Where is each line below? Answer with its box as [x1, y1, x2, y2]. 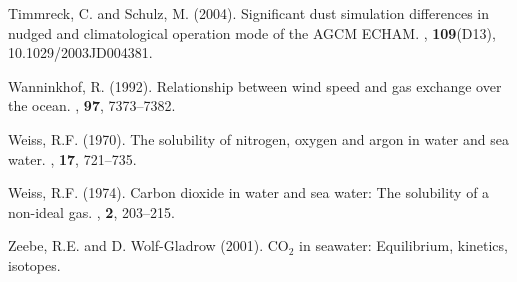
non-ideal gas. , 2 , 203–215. [8, 201, 175, 222]
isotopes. [8, 254, 61, 275]
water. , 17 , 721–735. [8, 148, 137, 169]
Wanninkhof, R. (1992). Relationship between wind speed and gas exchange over [8, 75, 502, 96]
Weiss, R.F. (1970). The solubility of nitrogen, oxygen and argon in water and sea [8, 128, 509, 149]
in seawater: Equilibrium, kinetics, [299, 235, 508, 256]
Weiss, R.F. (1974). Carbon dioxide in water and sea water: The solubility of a [8, 182, 490, 203]
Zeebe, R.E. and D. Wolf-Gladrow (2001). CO [8, 235, 289, 256]
